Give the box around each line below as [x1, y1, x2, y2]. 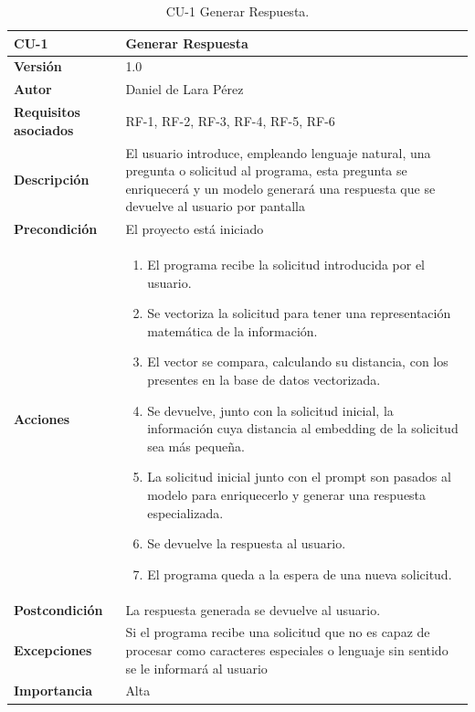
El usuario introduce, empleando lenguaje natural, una [125, 143, 431, 162]
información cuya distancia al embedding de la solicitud [147, 419, 459, 438]
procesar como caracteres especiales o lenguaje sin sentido [125, 641, 449, 660]
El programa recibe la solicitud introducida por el [147, 255, 426, 274]
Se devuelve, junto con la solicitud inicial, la [147, 400, 394, 420]
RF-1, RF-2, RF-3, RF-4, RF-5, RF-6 [125, 111, 335, 130]
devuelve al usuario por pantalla [125, 197, 305, 216]
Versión [14, 57, 62, 76]
